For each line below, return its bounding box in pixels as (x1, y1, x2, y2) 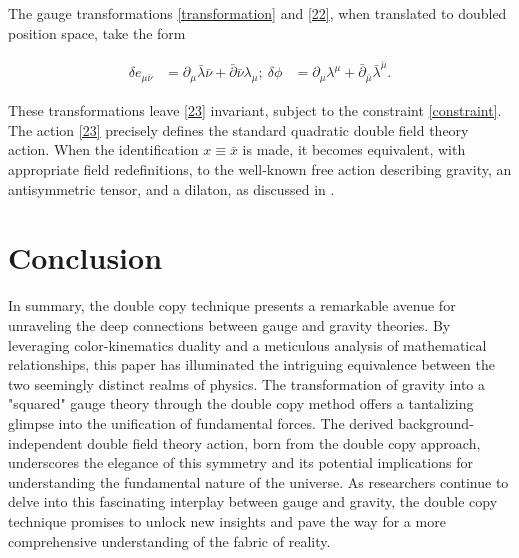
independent (8, 432, 83, 453)
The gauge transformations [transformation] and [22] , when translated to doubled (8, 3, 507, 23)
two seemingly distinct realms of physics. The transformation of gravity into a (8, 373, 485, 394)
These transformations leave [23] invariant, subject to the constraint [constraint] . (8, 100, 502, 121)
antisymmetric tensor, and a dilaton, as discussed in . (8, 178, 335, 199)
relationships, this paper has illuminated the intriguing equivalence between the (8, 354, 495, 375)
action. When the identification (8, 139, 199, 160)
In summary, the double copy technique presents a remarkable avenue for (8, 295, 456, 316)
